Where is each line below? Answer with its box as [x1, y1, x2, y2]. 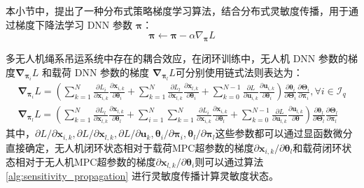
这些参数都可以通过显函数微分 [215, 126, 353, 140]
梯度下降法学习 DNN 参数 [15, 17, 133, 31]
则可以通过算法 [195, 154, 264, 168]
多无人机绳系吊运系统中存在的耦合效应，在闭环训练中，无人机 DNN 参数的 [6, 50, 349, 65]
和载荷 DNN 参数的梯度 [42, 64, 150, 79]
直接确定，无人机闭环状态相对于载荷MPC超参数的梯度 [6, 140, 254, 154]
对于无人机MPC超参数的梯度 [24, 154, 156, 168]
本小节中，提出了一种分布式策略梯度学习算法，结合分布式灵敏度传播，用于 [6, 3, 349, 17]
